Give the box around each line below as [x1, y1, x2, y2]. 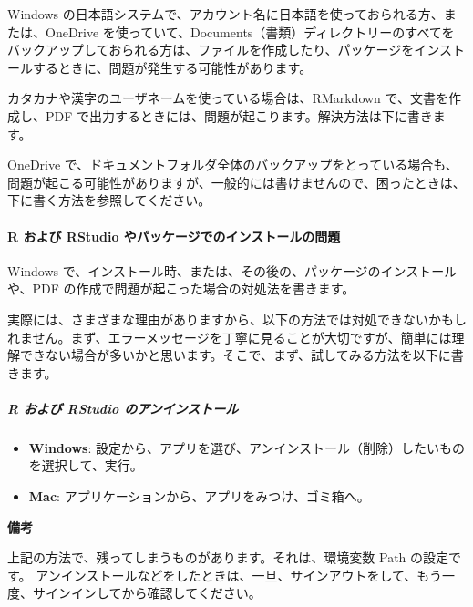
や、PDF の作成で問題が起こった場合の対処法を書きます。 [7, 279, 355, 298]
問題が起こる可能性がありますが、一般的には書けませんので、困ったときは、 [7, 172, 466, 191]
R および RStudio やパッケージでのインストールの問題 [7, 226, 341, 245]
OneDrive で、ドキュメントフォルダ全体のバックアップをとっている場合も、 [7, 155, 458, 174]
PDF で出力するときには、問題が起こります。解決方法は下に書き [45, 106, 433, 125]
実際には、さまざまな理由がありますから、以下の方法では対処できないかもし [7, 309, 467, 328]
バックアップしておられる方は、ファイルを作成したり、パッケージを [7, 40, 415, 59]
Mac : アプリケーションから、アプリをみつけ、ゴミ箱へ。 [28, 487, 370, 506]
